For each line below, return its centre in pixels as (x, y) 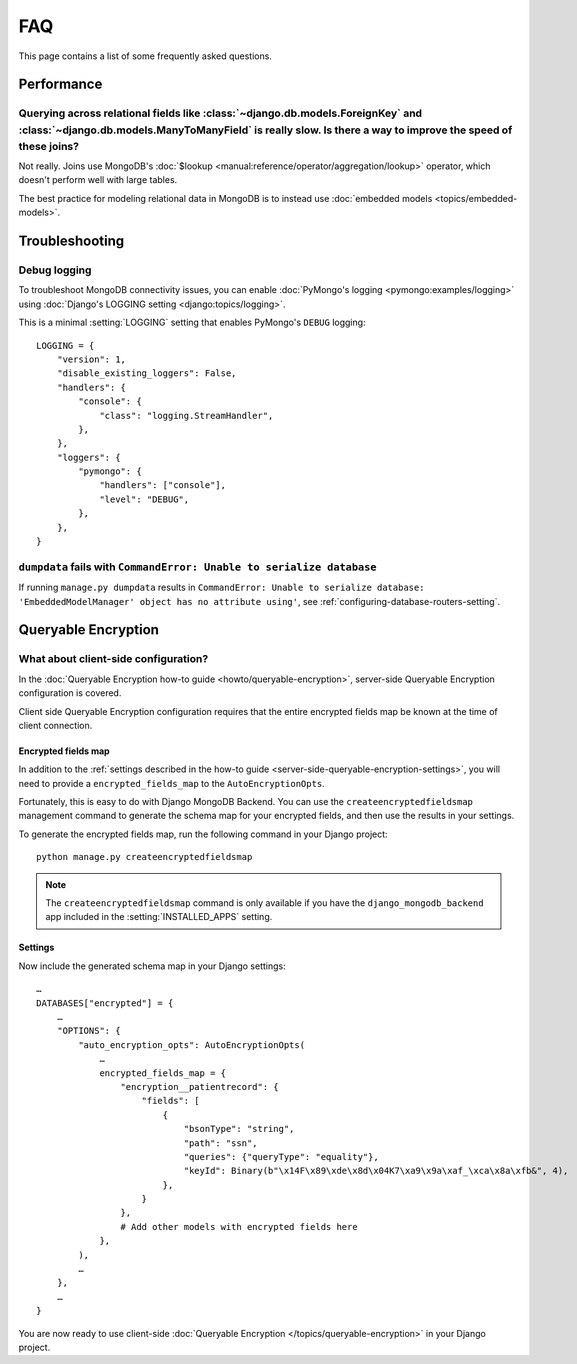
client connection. (55, 725)
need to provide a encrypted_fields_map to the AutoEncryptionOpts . (171, 783)
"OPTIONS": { (88, 1031)
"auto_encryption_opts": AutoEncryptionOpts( (191, 1044)
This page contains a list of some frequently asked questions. (145, 56)
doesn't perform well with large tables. (98, 180)
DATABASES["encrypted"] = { (105, 1003)
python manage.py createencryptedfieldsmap (144, 857)
